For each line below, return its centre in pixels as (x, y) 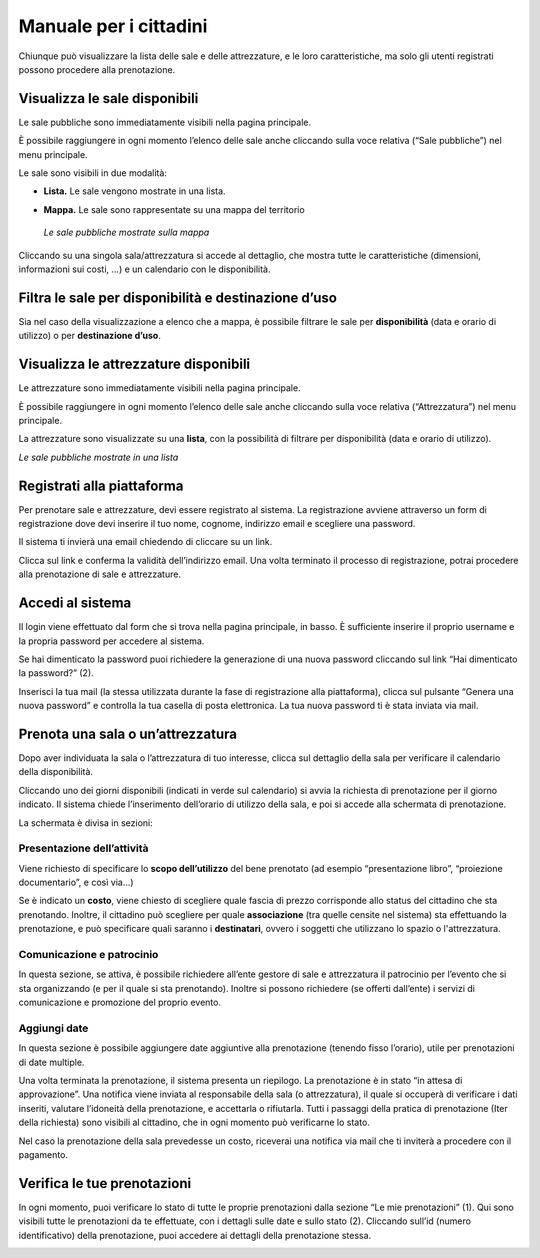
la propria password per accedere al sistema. (111, 641)
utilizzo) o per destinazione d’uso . (90, 336)
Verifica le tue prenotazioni (105, 1183)
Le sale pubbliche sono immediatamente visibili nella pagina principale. (165, 122)
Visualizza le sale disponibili (108, 98)
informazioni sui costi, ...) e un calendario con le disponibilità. (144, 269)
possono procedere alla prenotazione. (97, 69)
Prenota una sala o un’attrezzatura (127, 733)
